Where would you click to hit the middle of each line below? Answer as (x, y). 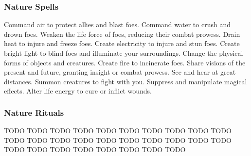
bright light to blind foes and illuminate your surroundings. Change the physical (124, 53)
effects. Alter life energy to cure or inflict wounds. (78, 91)
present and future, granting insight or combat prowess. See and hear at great (120, 72)
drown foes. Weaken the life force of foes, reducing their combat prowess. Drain (122, 34)
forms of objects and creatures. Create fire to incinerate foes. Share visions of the (125, 62)
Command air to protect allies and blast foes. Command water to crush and (117, 24)
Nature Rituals (34, 112)
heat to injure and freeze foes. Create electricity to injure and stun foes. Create (122, 43)
